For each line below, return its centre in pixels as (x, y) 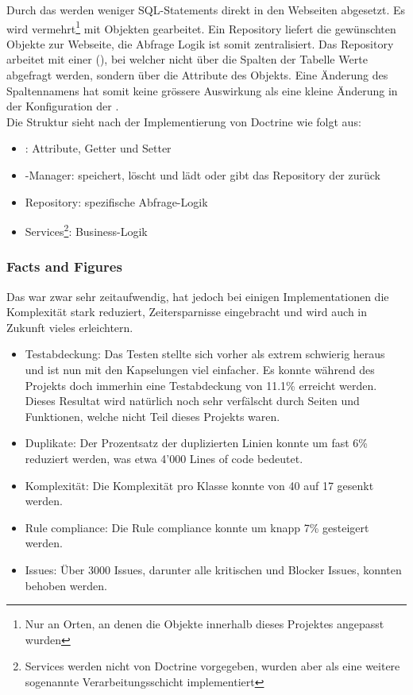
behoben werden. (66, 585)
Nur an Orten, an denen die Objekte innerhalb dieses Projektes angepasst (205, 624)
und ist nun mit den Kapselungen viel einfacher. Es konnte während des (200, 370)
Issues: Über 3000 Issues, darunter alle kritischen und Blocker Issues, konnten (213, 569)
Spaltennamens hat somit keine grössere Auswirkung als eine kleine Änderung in (202, 90)
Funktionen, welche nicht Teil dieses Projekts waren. (152, 416)
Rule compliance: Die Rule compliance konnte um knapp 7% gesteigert (197, 527)
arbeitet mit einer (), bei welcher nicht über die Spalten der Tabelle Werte (187, 59)
